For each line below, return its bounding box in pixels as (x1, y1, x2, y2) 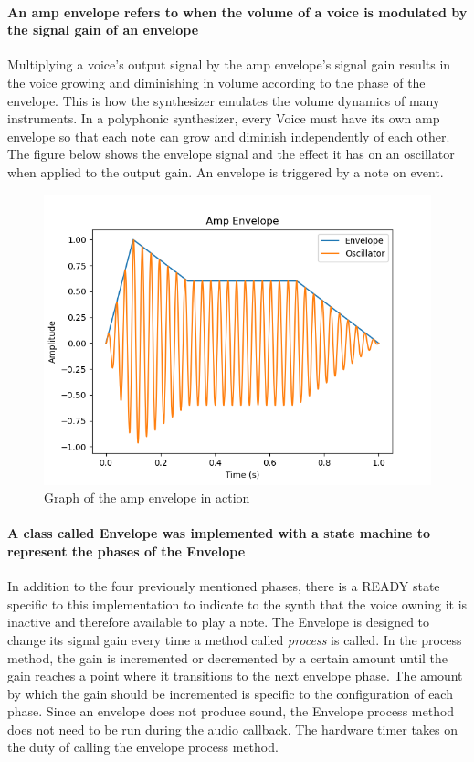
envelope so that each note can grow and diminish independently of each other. (7, 126, 450, 145)
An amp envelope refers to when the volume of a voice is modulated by (7, 2, 468, 21)
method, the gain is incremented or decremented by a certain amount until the (7, 648, 448, 667)
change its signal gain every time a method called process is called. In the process (7, 630, 462, 649)
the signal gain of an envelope (7, 20, 199, 39)
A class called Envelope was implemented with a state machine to (7, 524, 431, 543)
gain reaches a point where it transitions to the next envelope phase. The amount (7, 666, 463, 685)
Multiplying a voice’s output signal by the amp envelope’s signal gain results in (7, 55, 451, 74)
